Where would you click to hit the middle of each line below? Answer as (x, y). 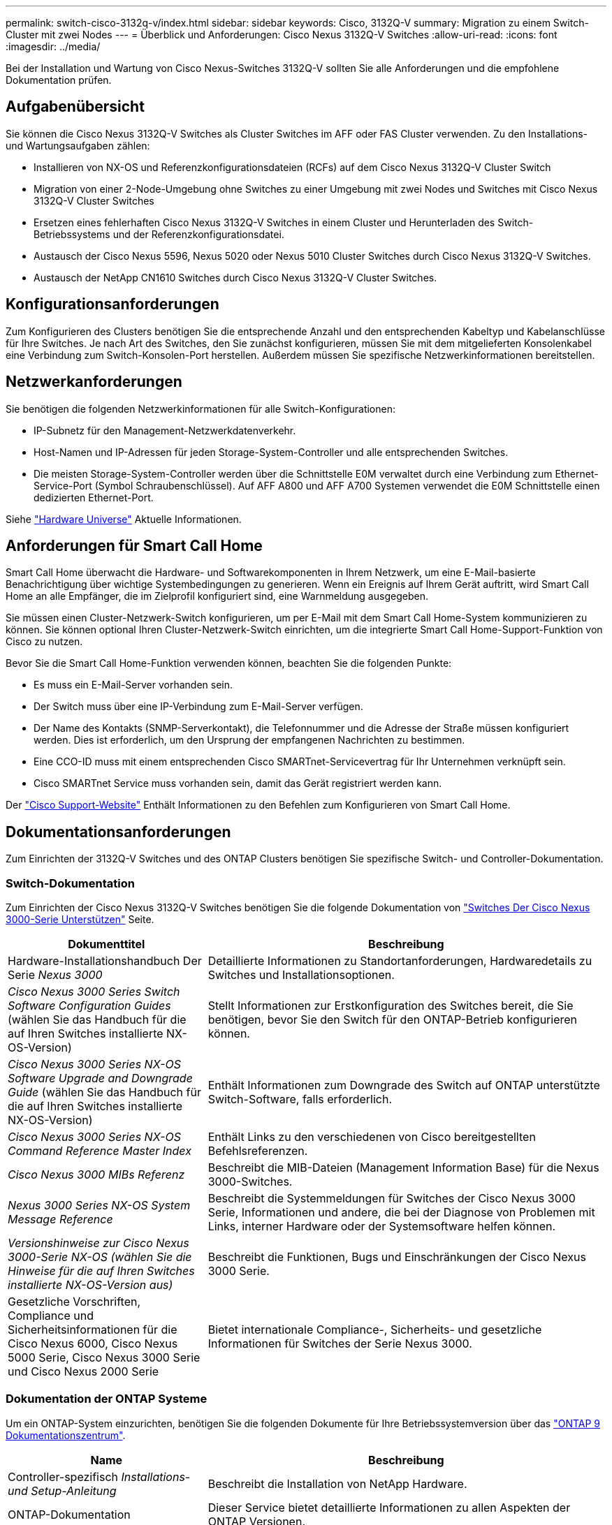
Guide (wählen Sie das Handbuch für (104, 1092)
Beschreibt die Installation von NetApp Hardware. (337, 1483)
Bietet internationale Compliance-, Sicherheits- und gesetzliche (375, 1329)
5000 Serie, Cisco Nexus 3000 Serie (104, 1357)
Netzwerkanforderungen (94, 382)
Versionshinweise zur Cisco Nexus (99, 1243)
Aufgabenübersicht (75, 107)
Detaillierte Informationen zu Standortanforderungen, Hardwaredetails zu (400, 960)
